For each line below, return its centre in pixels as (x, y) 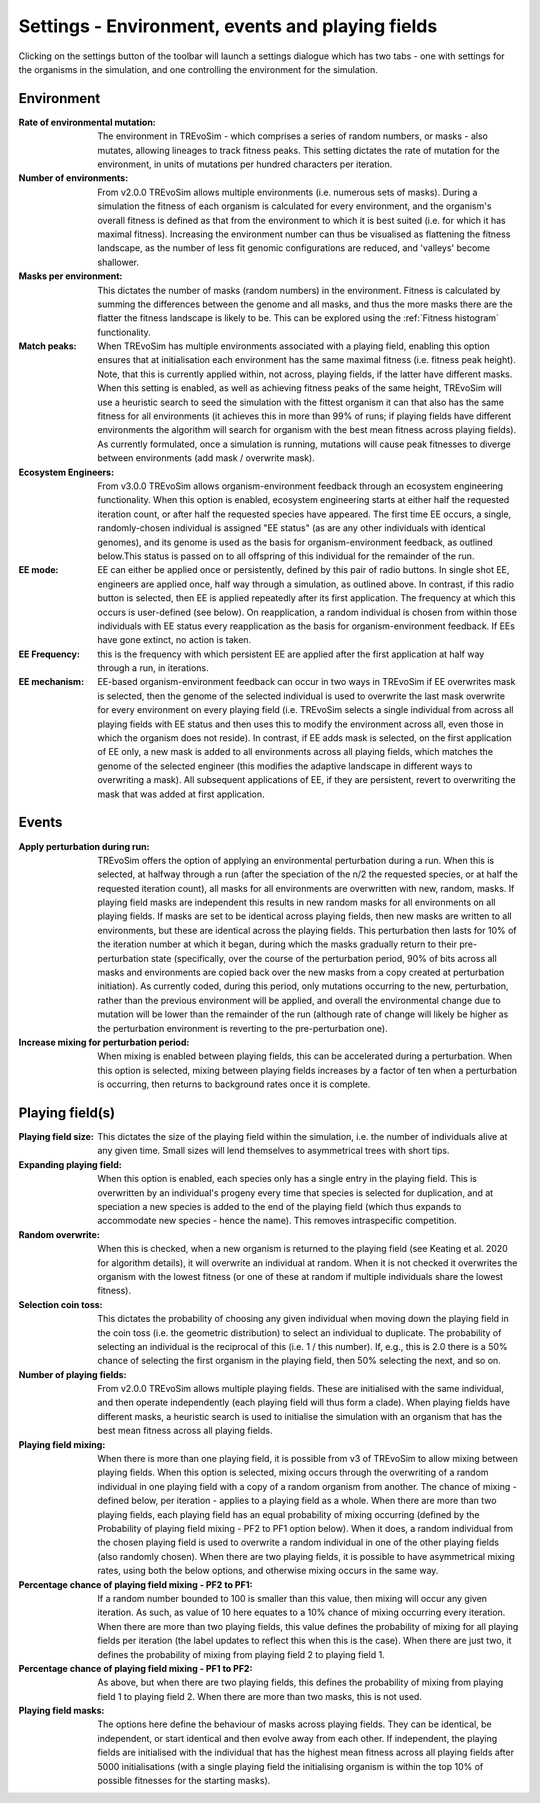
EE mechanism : (51, 682)
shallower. (118, 262)
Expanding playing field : (70, 1164)
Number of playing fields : (72, 1374)
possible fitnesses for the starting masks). (184, 1781)
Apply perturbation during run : (84, 846)
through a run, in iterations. (153, 668)
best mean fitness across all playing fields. (185, 1431)
